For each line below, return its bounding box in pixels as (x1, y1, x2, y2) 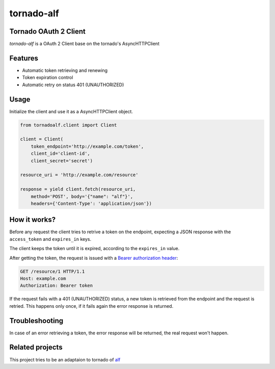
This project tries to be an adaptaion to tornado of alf (9, 356, 121, 362)
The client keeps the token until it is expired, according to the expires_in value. (9, 245, 180, 252)
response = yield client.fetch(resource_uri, (20, 186, 136, 192)
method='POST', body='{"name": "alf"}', (31, 193, 133, 199)
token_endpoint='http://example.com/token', (31, 143, 144, 149)
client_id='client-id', (31, 151, 90, 157)
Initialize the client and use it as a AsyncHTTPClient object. (9, 108, 133, 114)
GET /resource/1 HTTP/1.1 (20, 268, 85, 274)
